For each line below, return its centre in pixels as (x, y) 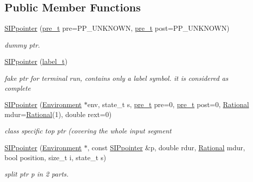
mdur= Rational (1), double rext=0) (58, 114)
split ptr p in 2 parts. (37, 174)
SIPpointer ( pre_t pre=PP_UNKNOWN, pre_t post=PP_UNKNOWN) (117, 28)
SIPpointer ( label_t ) (36, 61)
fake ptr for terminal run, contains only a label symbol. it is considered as (117, 78)
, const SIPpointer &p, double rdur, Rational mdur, (166, 147)
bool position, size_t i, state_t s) (55, 157)
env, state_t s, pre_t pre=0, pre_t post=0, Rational (168, 104)
